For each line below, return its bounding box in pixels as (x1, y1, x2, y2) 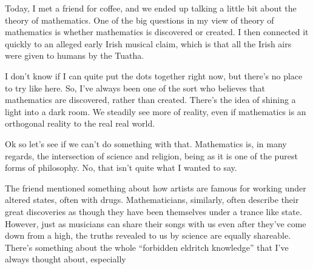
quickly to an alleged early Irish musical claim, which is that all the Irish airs (5, 37, 292, 50)
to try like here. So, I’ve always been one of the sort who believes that (5, 81, 265, 94)
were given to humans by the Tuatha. (5, 49, 144, 62)
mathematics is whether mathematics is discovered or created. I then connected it (5, 25, 309, 38)
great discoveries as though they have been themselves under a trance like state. (5, 205, 302, 218)
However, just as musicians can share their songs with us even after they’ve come (5, 217, 306, 230)
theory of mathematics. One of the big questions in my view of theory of (5, 13, 274, 26)
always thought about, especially (5, 253, 126, 265)
